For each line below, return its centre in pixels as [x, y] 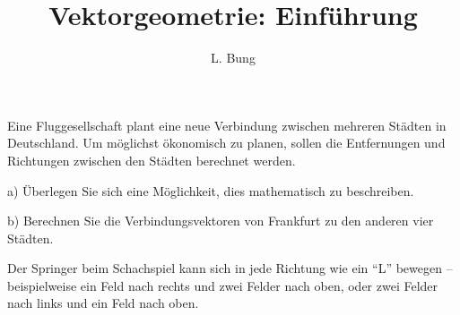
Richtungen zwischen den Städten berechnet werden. [152, 160]
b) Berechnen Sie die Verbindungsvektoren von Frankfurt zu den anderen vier [221, 221]
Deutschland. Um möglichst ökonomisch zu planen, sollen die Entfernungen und [226, 143]
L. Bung [233, 58]
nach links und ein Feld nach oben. [103, 303]
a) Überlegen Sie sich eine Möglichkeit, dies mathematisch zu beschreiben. [211, 190]
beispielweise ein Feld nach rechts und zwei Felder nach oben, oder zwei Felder [223, 285]
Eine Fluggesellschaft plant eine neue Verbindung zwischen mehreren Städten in [227, 125]
